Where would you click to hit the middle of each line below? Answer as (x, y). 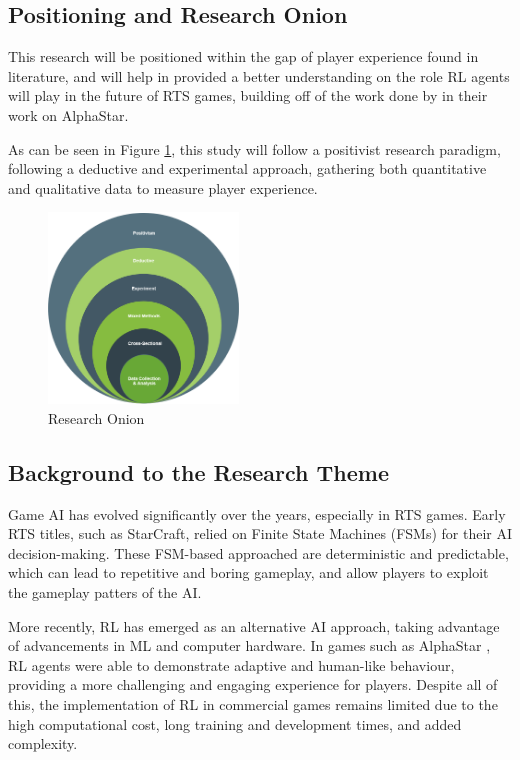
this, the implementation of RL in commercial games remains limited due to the (253, 704)
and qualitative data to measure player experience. (163, 187)
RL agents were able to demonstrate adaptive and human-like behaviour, (231, 664)
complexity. (43, 743)
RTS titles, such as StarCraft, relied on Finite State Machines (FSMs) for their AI (260, 533)
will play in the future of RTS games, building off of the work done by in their (248, 95)
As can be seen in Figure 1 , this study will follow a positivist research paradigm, (254, 148)
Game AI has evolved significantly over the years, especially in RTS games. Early (257, 513)
